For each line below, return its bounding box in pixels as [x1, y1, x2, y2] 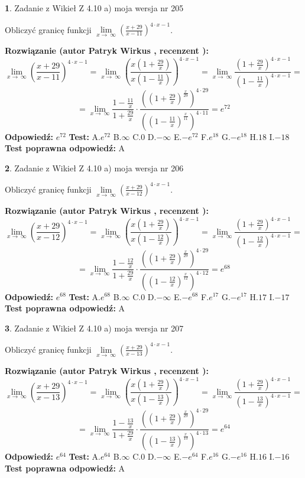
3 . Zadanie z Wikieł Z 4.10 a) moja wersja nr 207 [5, 321, 184, 334]
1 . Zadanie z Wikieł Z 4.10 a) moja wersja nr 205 [5, 2, 184, 14]
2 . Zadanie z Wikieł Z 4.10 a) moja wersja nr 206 [5, 161, 184, 174]
